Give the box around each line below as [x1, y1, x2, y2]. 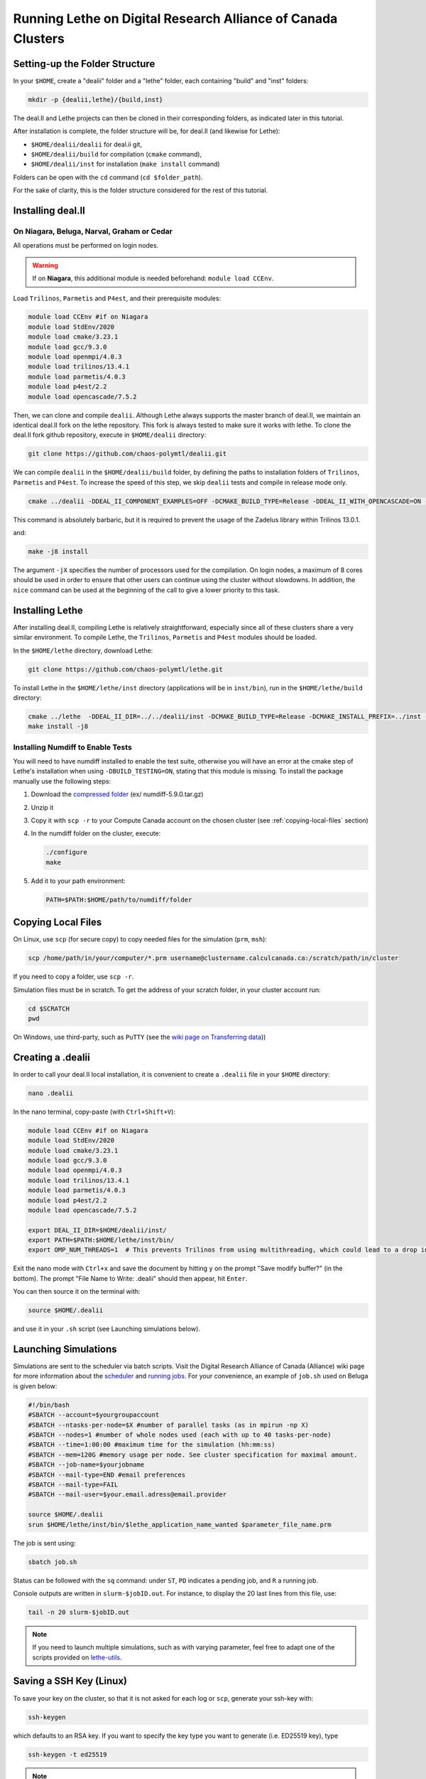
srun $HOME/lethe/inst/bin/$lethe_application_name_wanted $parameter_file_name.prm [28, 1520, 332, 1529]
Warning [32, 260, 58, 270]
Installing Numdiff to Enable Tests [13, 742, 133, 752]
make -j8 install [28, 548, 89, 556]
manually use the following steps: [13, 776, 111, 786]
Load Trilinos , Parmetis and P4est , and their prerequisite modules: [13, 294, 222, 302]
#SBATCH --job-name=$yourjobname [28, 1461, 145, 1469]
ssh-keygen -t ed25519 [28, 1751, 107, 1758]
